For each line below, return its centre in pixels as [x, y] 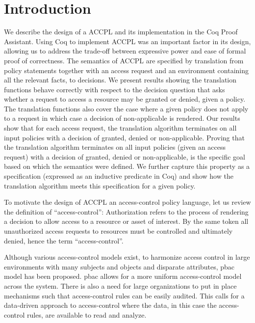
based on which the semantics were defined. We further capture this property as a [127, 166]
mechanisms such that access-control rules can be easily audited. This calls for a [124, 295]
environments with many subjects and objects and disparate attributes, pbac [119, 266]
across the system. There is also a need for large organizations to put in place [120, 285]
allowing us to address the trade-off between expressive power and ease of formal [125, 51]
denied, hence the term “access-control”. [64, 240]
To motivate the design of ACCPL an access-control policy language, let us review [127, 202]
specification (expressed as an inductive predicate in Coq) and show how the [119, 176]
